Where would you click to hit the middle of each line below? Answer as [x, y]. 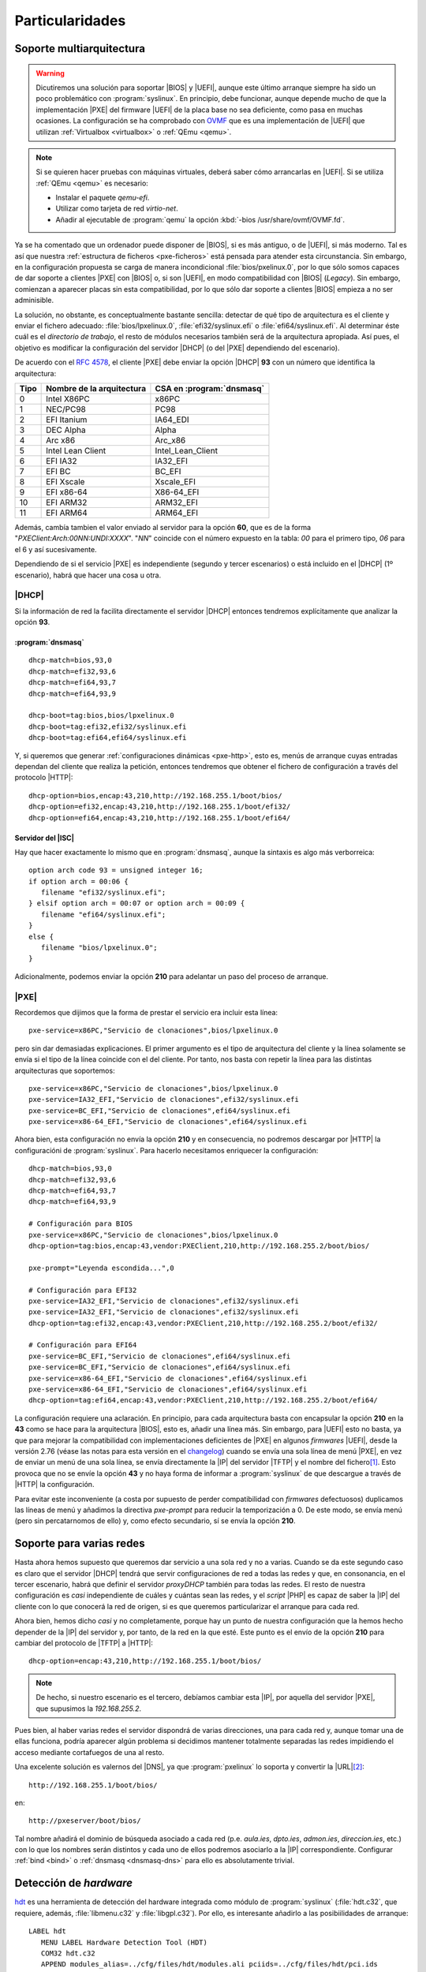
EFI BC [58, 471]
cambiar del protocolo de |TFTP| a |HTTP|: [84, 1643]
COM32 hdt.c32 [68, 1953]
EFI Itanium [67, 420]
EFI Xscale [65, 481]
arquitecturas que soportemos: [65, 1070]
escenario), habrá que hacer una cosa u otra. [88, 575]
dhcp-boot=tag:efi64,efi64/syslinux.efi [108, 738]
